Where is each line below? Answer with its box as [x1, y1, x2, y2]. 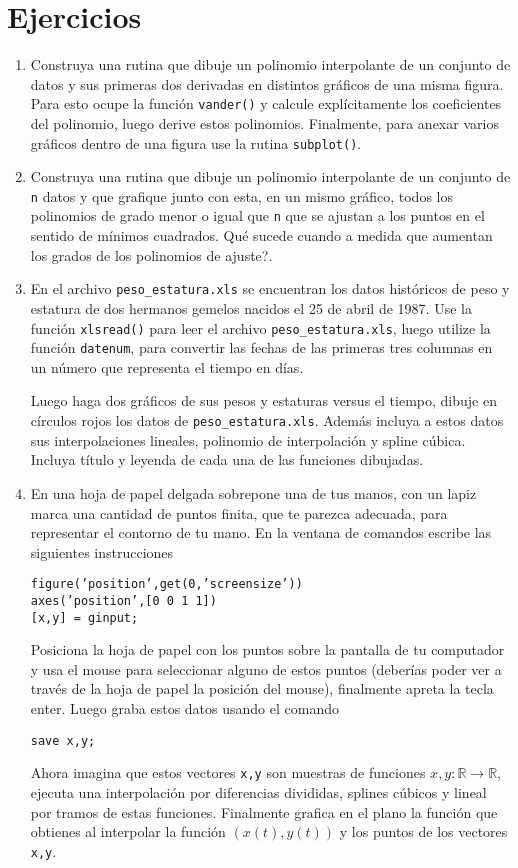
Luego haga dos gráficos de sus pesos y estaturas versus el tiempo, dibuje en [30, 390, 497, 411]
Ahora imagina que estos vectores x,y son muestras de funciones [30, 762, 426, 783]
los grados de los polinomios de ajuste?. [30, 244, 273, 265]
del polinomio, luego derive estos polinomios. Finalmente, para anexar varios [30, 112, 499, 133]
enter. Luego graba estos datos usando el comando [30, 698, 339, 719]
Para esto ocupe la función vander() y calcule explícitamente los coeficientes [30, 93, 502, 114]
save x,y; [30, 733, 96, 748]
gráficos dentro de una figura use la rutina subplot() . [30, 132, 362, 153]
